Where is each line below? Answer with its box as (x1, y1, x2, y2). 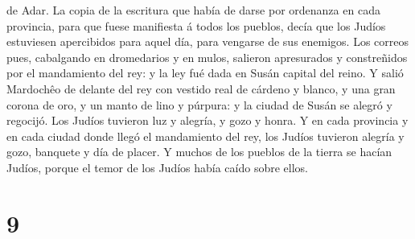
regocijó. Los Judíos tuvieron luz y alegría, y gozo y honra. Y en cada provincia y (6, 112, 409, 129)
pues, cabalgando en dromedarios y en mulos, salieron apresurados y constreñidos (6, 48, 408, 65)
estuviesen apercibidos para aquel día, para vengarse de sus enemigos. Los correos (6, 33, 409, 50)
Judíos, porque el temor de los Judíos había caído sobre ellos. (6, 159, 309, 175)
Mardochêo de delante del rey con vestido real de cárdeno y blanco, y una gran (6, 80, 396, 97)
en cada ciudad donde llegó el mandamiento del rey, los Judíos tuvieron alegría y (6, 127, 405, 144)
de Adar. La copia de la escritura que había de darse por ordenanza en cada (6, 2, 380, 18)
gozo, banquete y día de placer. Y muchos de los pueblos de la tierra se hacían (6, 143, 392, 160)
